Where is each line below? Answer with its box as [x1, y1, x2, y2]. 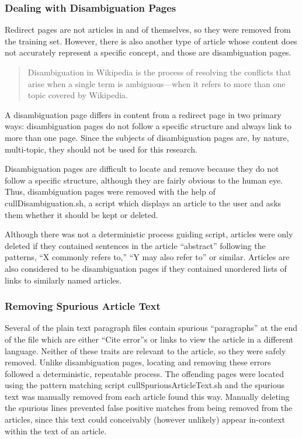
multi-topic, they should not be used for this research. [5, 143, 197, 155]
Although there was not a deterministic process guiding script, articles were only [5, 228, 293, 240]
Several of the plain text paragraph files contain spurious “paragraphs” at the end [5, 322, 298, 334]
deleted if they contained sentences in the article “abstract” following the [5, 239, 266, 251]
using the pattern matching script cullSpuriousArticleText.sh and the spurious [5, 379, 285, 391]
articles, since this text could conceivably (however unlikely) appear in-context [5, 413, 285, 426]
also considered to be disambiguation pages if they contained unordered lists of [5, 262, 287, 274]
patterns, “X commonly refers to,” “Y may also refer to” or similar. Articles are [5, 251, 290, 263]
